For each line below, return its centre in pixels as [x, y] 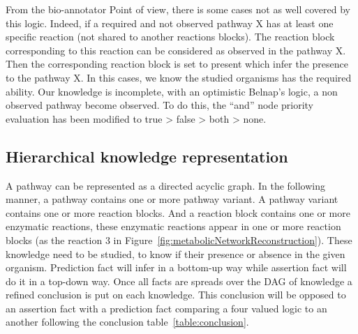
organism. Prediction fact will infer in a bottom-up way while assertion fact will [176, 267]
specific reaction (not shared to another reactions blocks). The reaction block [170, 37]
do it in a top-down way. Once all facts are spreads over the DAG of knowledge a [179, 281]
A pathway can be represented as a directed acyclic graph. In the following [166, 185]
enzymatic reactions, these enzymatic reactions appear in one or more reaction [173, 226]
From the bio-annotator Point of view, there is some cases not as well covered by [178, 9]
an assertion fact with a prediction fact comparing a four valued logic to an [166, 308]
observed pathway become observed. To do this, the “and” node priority [159, 105]
